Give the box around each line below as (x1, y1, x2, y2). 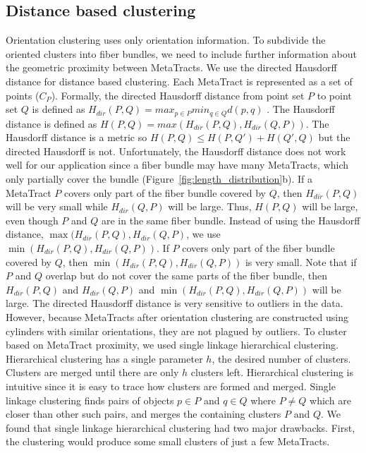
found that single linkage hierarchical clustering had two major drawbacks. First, (6, 420, 355, 435)
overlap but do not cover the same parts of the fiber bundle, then (45, 268, 327, 283)
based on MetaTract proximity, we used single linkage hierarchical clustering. (6, 337, 338, 352)
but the (318, 130, 350, 145)
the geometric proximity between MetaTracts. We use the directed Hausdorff (6, 60, 337, 75)
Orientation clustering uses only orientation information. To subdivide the (6, 32, 326, 47)
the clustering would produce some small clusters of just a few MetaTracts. (6, 434, 330, 449)
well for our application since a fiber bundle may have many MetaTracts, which (6, 157, 349, 172)
